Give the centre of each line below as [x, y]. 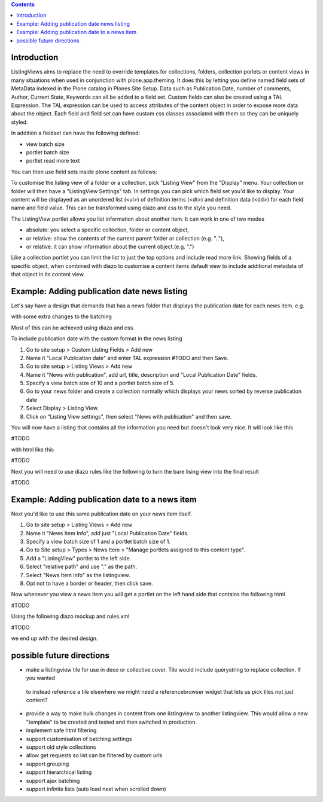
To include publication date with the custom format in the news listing [97, 339]
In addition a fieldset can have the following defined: [76, 133]
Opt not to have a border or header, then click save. [89, 584]
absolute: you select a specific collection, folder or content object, [108, 230]
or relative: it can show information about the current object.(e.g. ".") [110, 246]
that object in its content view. [48, 275]
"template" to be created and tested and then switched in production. [112, 722]
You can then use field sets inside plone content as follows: [84, 172]
